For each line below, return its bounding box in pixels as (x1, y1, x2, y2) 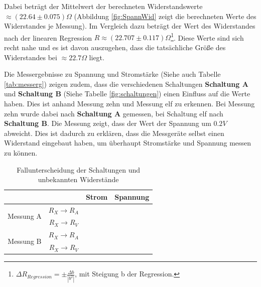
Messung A (8, 211, 42, 221)
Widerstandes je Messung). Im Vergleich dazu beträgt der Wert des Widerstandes (4, 21, 255, 31)
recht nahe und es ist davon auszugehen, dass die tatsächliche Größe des (4, 42, 226, 53)
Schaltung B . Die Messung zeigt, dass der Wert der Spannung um (4, 118, 211, 128)
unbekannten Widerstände (38, 174, 119, 185)
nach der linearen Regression (4, 32, 92, 43)
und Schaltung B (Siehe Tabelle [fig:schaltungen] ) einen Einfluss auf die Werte (4, 88, 250, 99)
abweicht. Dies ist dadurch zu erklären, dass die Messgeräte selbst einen (4, 127, 224, 138)
